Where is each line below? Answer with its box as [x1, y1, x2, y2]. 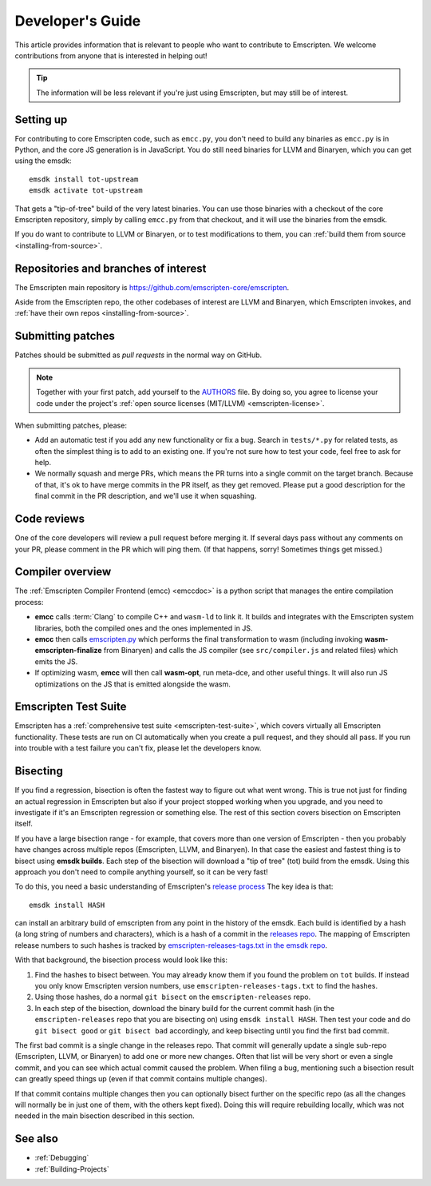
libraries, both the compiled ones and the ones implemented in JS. [34, 623, 253, 633]
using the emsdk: [14, 156, 72, 165]
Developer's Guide [14, 12, 141, 30]
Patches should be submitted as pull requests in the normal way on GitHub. [14, 350, 263, 360]
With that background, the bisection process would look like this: [14, 955, 227, 965]
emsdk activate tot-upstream [29, 186, 143, 195]
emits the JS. [34, 656, 78, 667]
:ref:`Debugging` [34, 1153, 89, 1163]
